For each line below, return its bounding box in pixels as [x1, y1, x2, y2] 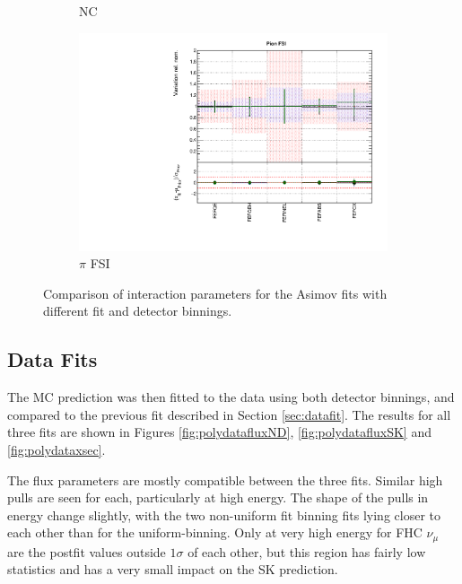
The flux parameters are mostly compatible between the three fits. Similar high [7, 470, 443, 489]
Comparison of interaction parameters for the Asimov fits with [43, 283, 388, 302]
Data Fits [7, 345, 98, 373]
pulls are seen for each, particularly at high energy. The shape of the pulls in [7, 488, 429, 507]
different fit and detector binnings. [43, 301, 232, 320]
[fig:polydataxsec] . [7, 440, 106, 459]
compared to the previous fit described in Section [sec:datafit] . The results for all [7, 405, 451, 423]
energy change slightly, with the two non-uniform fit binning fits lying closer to [7, 505, 440, 524]
